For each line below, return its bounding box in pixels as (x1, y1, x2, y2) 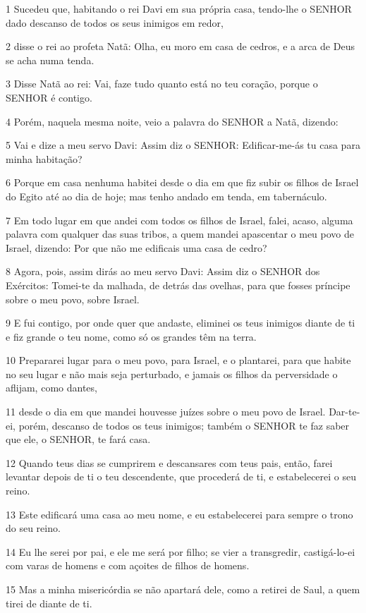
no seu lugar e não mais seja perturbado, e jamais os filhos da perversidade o (6, 366, 338, 381)
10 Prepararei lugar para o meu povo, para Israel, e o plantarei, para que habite (6, 353, 351, 368)
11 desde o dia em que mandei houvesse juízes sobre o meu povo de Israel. (6, 404, 326, 419)
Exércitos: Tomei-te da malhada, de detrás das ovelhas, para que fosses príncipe (6, 277, 350, 292)
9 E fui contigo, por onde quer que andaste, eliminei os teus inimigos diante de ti (6, 315, 355, 330)
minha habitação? (6, 151, 83, 166)
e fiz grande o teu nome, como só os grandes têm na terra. (6, 329, 257, 344)
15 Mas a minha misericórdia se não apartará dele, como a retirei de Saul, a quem (6, 582, 360, 596)
